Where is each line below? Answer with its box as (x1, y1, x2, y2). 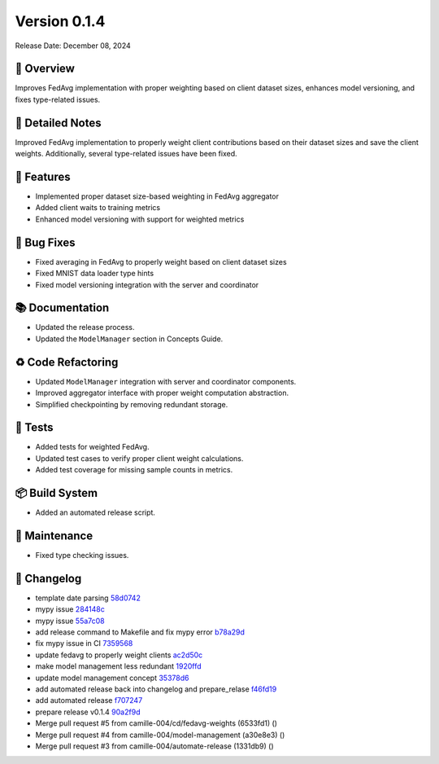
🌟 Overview (15, 62, 75, 76)
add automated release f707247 (35, 696, 143, 705)
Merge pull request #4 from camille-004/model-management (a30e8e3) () (35, 730, 285, 740)
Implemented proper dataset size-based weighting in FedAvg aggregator (35, 191, 280, 201)
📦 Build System (15, 486, 98, 500)
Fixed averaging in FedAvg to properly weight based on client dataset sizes (35, 257, 288, 266)
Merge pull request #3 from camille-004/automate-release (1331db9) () (35, 741, 274, 751)
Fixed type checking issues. (35, 551, 129, 560)
